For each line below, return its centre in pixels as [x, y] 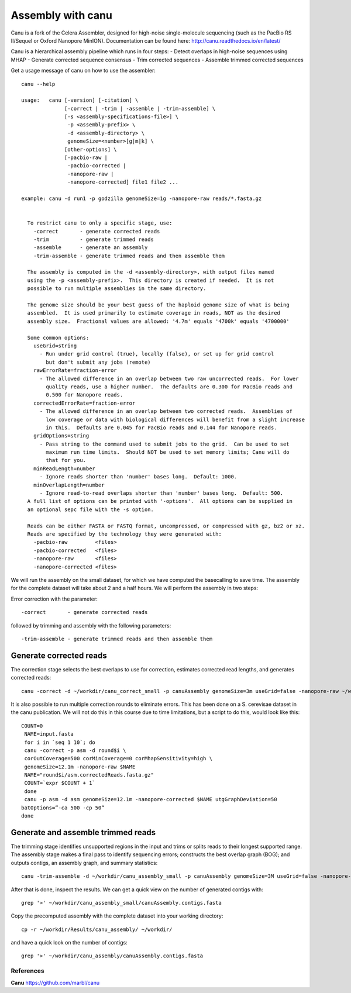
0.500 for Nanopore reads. [85, 395]
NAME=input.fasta [49, 734]
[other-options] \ [91, 149]
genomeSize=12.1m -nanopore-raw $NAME [80, 767]
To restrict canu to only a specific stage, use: [100, 223]
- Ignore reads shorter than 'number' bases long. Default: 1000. [138, 477]
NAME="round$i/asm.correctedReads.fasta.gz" [89, 775]
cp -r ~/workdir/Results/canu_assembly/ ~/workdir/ [97, 929]
